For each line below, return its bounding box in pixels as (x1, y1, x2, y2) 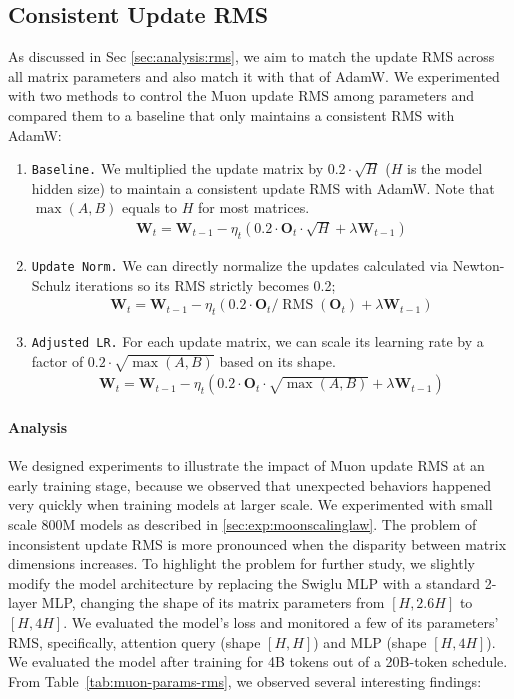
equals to (122, 197, 178, 218)
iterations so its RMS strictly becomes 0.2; (75, 274, 336, 295)
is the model (406, 158, 483, 179)
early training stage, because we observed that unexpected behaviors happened (8, 474, 492, 495)
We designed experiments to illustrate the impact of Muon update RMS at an (8, 455, 485, 476)
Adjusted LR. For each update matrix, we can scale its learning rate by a (31, 330, 484, 351)
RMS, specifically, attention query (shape (8, 631, 261, 652)
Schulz (31, 274, 71, 295)
